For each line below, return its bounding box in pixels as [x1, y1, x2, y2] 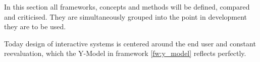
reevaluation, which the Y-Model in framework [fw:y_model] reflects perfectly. [4, 48, 246, 58]
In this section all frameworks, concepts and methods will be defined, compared [4, 2, 250, 12]
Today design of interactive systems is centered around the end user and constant [4, 38, 256, 48]
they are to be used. [4, 21, 66, 32]
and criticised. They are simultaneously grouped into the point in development [4, 11, 247, 22]
